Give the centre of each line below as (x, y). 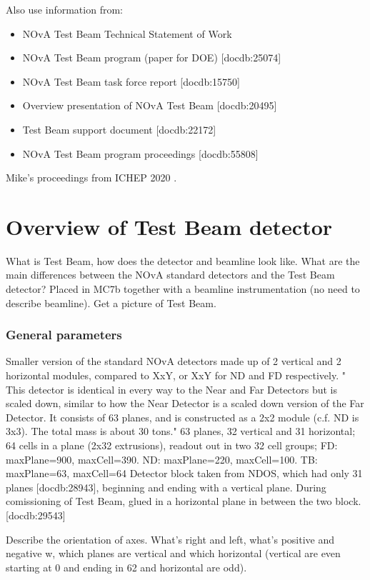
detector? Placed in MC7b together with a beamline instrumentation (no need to (183, 289)
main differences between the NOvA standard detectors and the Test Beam (170, 275)
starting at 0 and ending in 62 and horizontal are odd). (126, 567)
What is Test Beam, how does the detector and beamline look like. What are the (183, 260)
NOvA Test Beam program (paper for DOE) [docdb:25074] (152, 57)
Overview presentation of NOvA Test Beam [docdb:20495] (150, 105)
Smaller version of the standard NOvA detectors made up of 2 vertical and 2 (174, 361)
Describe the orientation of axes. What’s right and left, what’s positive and (170, 539)
